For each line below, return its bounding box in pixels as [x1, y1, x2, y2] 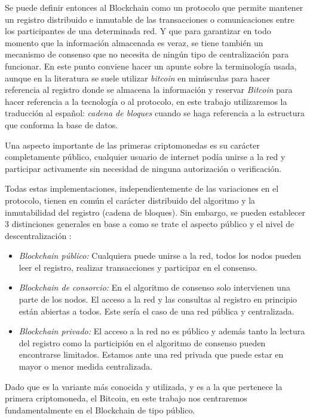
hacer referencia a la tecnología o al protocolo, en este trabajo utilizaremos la [5, 95, 287, 107]
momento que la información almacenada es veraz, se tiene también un [5, 36, 263, 49]
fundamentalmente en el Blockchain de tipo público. [5, 403, 195, 416]
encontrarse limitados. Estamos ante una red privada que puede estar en [19, 348, 284, 361]
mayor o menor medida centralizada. [19, 360, 153, 373]
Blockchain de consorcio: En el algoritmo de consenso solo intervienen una [19, 281, 290, 294]
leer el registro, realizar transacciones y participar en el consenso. [19, 261, 257, 273]
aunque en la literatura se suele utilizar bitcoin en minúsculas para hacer [5, 71, 270, 84]
